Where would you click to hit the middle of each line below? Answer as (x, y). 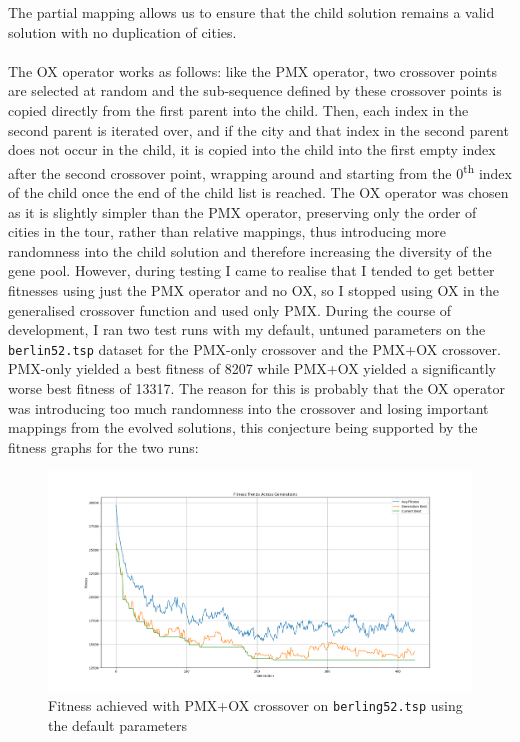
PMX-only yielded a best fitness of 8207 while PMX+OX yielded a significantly (252, 368)
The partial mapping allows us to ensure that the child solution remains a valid (251, 12)
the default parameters (117, 725)
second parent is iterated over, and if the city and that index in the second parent (258, 129)
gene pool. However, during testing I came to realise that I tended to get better (251, 270)
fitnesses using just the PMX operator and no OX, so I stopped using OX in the (253, 289)
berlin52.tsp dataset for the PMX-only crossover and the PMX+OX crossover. (254, 348)
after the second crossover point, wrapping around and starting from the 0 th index (260, 171)
